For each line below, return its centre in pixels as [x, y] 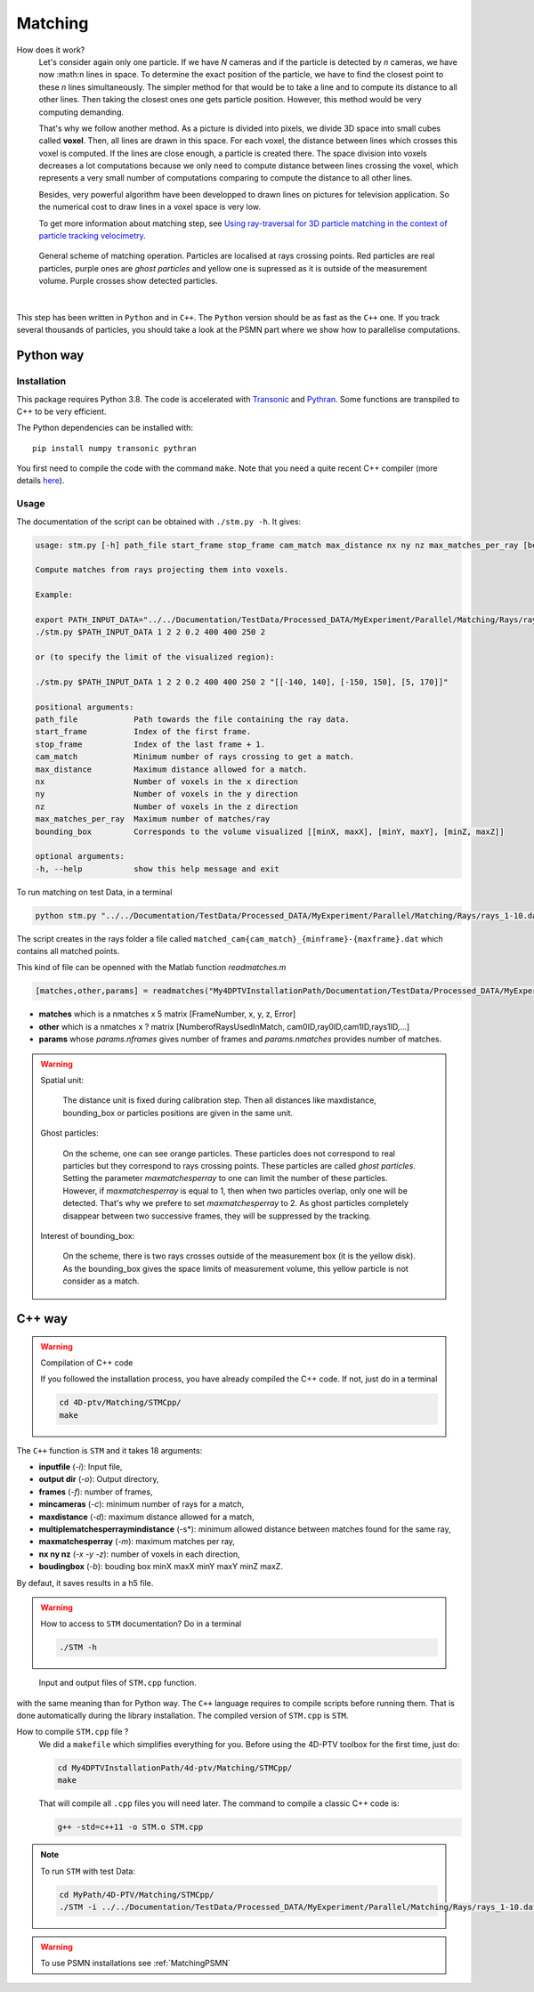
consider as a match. [101, 1281]
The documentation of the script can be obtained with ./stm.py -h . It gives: [159, 522]
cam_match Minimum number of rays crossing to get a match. [195, 757]
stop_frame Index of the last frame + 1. [150, 744]
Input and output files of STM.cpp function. [117, 1683]
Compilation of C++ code [87, 1363]
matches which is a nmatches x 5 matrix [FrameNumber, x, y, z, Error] [167, 1014]
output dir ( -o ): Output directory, [99, 1479]
